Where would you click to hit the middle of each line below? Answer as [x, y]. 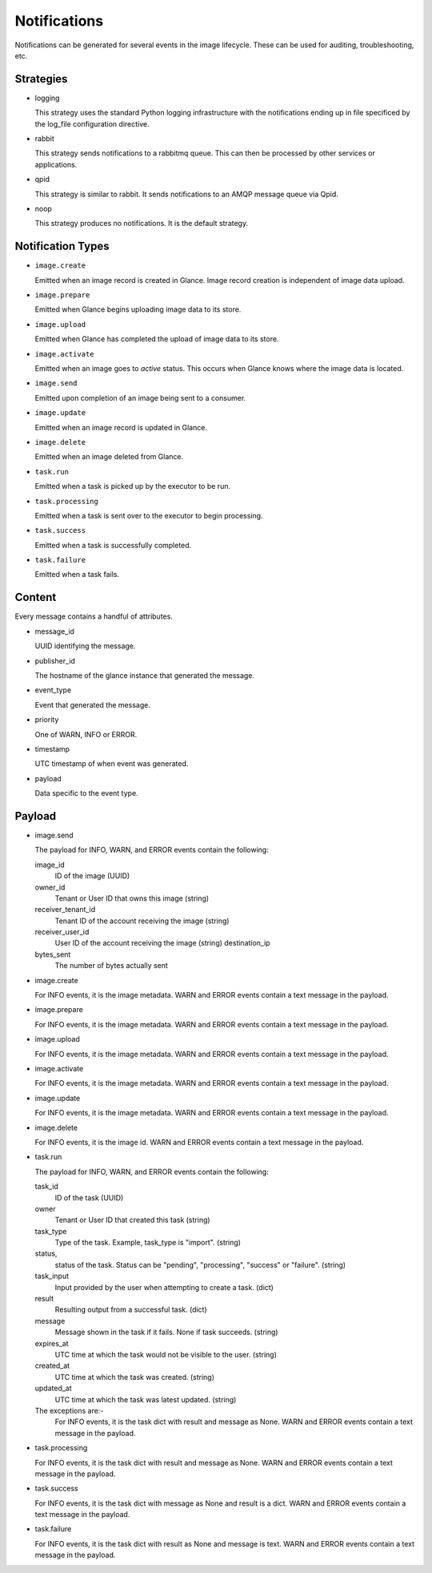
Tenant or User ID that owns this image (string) [132, 898]
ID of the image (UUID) [92, 876]
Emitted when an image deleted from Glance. [109, 457]
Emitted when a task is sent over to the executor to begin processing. [149, 515]
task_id [47, 1187]
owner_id [50, 887]
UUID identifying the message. [85, 646]
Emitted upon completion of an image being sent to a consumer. [140, 397]
